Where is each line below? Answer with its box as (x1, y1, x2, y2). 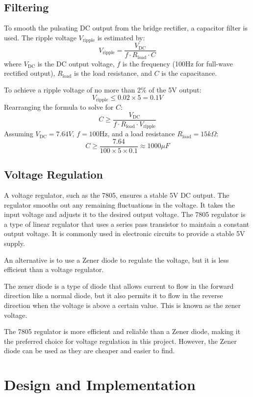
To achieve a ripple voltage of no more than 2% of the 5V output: (4, 84, 202, 94)
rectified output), (4, 68, 55, 78)
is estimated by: (97, 32, 145, 42)
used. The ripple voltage (4, 32, 76, 42)
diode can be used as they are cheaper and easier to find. (4, 345, 175, 356)
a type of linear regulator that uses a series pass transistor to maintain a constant (4, 218, 250, 229)
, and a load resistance (107, 128, 175, 139)
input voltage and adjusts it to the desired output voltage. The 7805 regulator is (4, 209, 246, 219)
